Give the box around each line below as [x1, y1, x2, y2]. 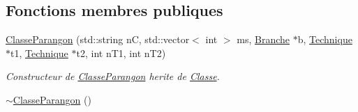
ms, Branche [237, 32, 290, 47]
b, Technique [297, 32, 352, 47]
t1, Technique [10, 45, 68, 60]
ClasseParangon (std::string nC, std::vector [6, 32, 190, 47]
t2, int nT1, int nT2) [76, 45, 166, 60]
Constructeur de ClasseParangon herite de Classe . [6, 69, 220, 83]
